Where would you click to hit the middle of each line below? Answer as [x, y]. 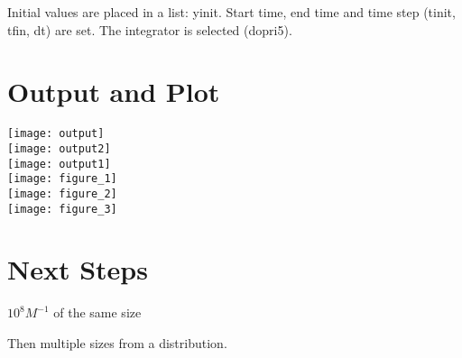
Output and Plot [114, 92]
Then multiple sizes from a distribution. [117, 342]
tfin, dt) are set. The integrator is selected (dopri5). [150, 29]
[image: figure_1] [62, 179]
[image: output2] [59, 148]
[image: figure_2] [62, 193]
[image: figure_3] [62, 209]
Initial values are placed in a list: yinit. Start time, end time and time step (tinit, [231, 12]
